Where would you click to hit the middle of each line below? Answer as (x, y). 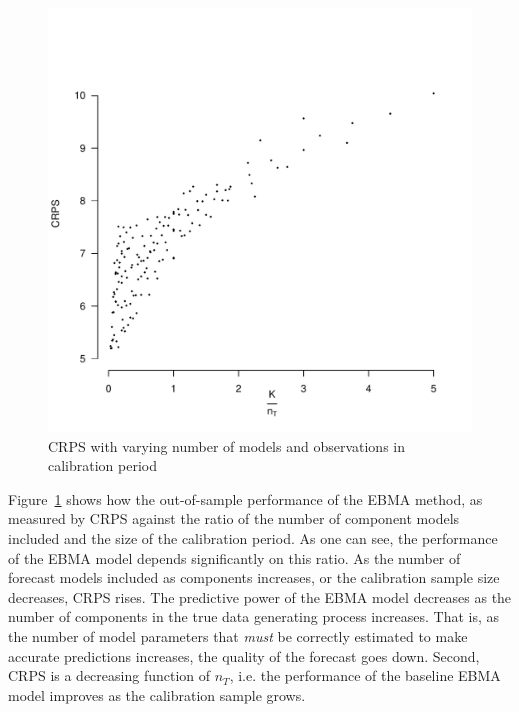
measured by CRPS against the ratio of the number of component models (234, 518)
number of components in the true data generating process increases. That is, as (254, 616)
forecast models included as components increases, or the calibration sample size (254, 577)
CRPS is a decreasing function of (109, 675)
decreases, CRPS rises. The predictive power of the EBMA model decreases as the (260, 596)
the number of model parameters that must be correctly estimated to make (238, 635)
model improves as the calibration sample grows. (157, 694)
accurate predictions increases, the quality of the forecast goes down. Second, (244, 655)
